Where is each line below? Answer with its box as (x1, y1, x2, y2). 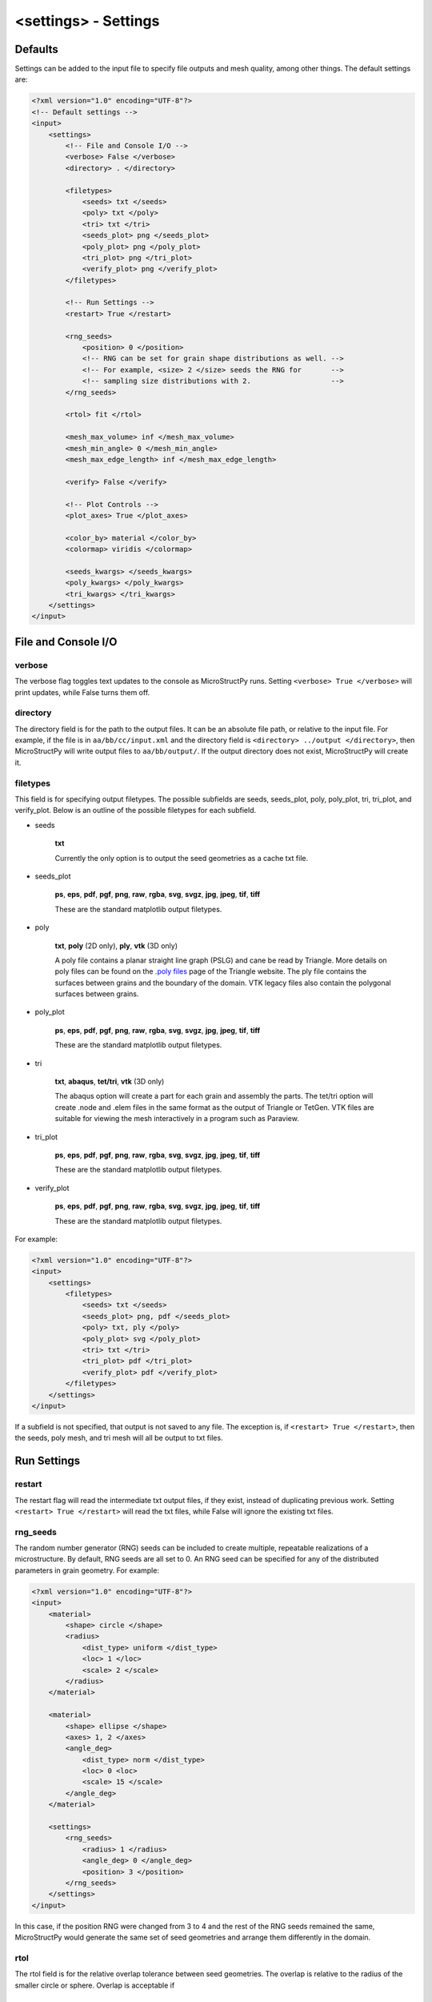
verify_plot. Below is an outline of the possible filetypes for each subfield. (14, 806, 257, 815)
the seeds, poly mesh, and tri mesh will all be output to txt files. (14, 1433, 223, 1443)
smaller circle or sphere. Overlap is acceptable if (14, 1980, 175, 1990)
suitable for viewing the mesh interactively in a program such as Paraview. (54, 1114, 299, 1124)
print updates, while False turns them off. (14, 687, 150, 697)
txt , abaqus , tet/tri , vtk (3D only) (54, 1077, 165, 1087)
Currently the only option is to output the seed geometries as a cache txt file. (54, 853, 309, 862)
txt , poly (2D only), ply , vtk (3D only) (54, 941, 178, 951)
